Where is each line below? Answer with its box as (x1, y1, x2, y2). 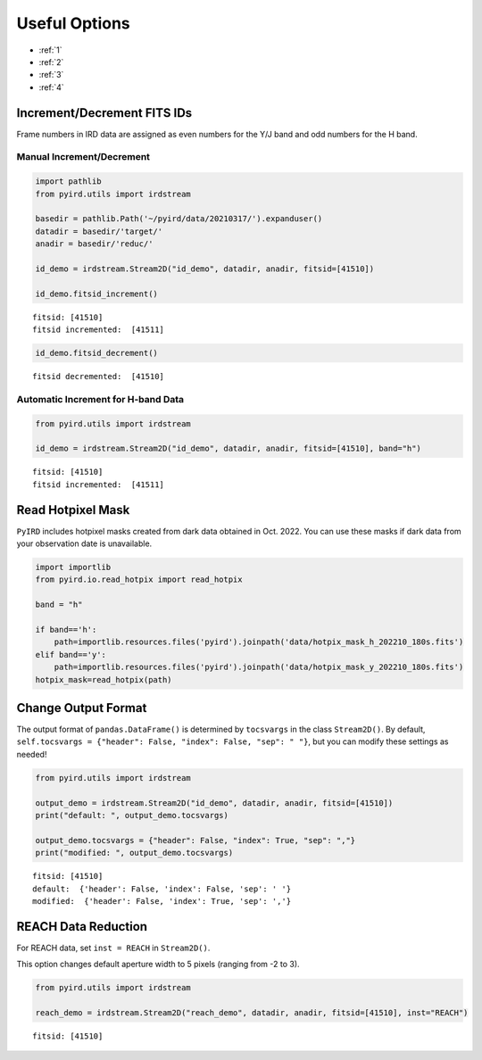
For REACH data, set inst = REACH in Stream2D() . (16, 942, 211, 953)
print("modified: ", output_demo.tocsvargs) (35, 848, 234, 858)
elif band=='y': (35, 650, 107, 659)
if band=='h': (35, 625, 97, 634)
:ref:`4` (38, 81, 64, 93)
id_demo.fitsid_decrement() (35, 348, 158, 359)
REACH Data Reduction (16, 919, 147, 934)
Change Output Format (16, 700, 147, 716)
